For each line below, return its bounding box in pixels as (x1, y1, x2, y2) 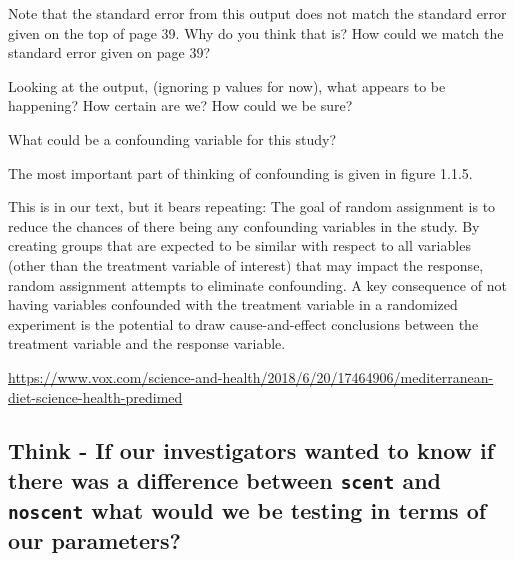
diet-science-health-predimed (8, 386, 183, 407)
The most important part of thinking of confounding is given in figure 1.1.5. (8, 162, 473, 183)
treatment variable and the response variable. (8, 333, 286, 354)
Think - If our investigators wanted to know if (8, 435, 495, 466)
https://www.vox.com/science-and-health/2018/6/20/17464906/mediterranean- (8, 366, 494, 387)
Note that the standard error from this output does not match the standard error (8, 3, 507, 23)
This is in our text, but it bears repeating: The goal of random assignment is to (8, 196, 496, 217)
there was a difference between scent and (8, 464, 441, 495)
